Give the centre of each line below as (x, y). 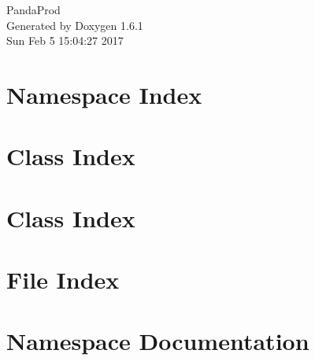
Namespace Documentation (158, 341)
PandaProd (33, 9)
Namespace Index (104, 94)
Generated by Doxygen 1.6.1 (75, 25)
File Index (63, 280)
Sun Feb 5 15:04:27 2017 (65, 41)
